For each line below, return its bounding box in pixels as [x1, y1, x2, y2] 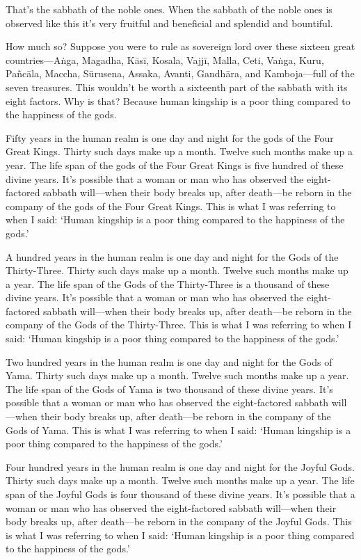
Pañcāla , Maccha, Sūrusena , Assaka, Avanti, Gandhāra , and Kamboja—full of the [6, 66, 355, 81]
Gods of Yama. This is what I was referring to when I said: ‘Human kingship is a [6, 422, 351, 437]
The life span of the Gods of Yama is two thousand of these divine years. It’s [6, 381, 333, 396]
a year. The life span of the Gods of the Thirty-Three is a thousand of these [6, 276, 330, 291]
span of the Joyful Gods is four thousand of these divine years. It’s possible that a [6, 487, 355, 501]
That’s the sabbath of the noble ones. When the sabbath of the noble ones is [6, 2, 332, 16]
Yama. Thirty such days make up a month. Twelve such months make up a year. [6, 368, 349, 383]
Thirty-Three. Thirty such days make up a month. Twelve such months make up [6, 263, 348, 278]
